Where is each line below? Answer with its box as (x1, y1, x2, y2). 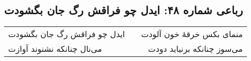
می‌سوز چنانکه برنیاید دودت (148, 43, 243, 55)
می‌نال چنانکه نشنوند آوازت (8, 43, 102, 55)
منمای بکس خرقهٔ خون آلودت (141, 28, 243, 40)
